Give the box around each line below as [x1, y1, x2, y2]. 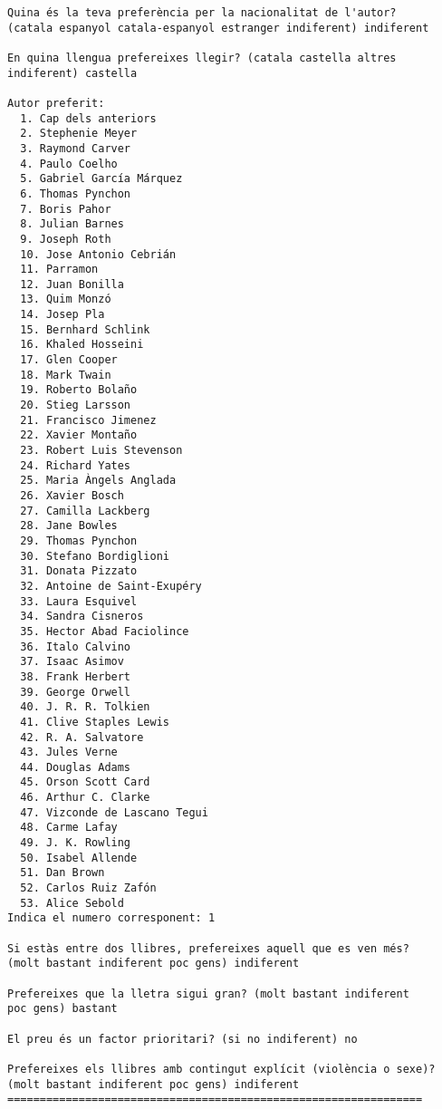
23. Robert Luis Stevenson [20, 444, 183, 458]
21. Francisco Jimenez [20, 413, 157, 427]
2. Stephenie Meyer [20, 127, 138, 140]
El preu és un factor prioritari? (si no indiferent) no [7, 1032, 358, 1046]
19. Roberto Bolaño [20, 383, 138, 397]
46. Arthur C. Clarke [20, 791, 150, 805]
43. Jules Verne [20, 746, 118, 759]
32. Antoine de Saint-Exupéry [20, 579, 202, 593]
